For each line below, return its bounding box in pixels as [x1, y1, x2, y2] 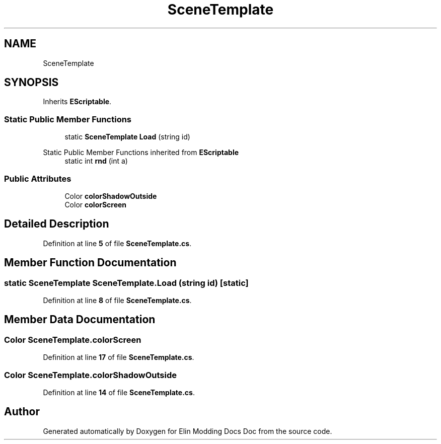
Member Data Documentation [4, 313, 156, 326]
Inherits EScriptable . [43, 97, 112, 106]
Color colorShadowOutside [64, 191, 157, 200]
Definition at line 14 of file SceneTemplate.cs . [43, 388, 195, 397]
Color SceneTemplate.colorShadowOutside [4, 369, 177, 380]
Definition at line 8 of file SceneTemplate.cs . [43, 296, 192, 305]
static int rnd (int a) [64, 157, 128, 166]
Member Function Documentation [4, 256, 177, 269]
